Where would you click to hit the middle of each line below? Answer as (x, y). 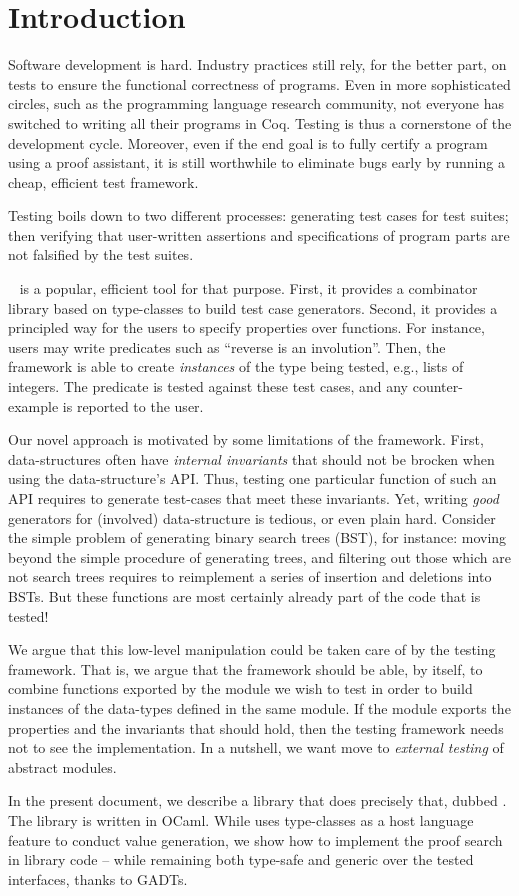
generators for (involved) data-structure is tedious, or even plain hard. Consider (252, 517)
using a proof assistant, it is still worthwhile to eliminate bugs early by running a (256, 162)
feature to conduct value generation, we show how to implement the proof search (255, 839)
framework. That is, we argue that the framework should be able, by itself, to (245, 668)
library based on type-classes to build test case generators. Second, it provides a (253, 307)
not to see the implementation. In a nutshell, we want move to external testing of (256, 747)
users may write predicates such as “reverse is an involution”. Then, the (227, 346)
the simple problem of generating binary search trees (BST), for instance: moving (257, 537)
